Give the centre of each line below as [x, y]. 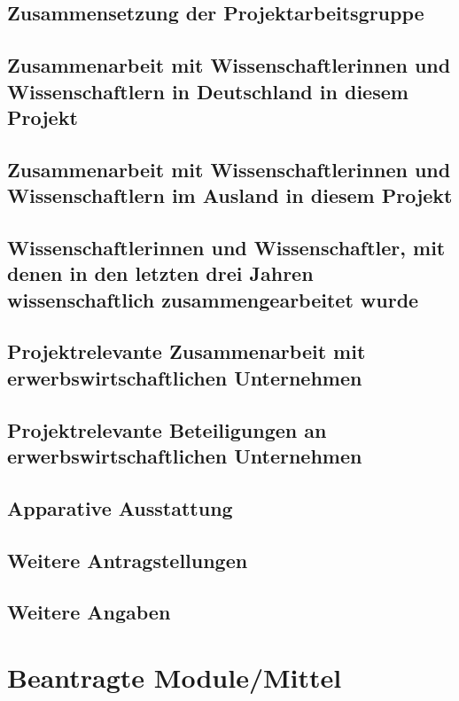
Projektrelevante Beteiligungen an [167, 429]
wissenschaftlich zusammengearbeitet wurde [213, 299]
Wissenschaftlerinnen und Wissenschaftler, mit [226, 247]
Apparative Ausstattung [120, 507]
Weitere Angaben [89, 612]
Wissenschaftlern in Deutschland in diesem [208, 91]
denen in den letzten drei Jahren [160, 273]
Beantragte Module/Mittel [175, 677]
